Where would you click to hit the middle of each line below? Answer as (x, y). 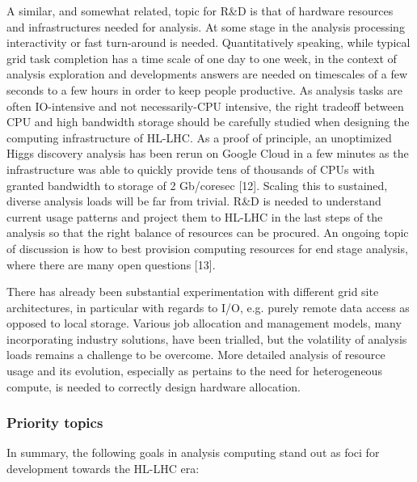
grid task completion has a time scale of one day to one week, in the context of (202, 58)
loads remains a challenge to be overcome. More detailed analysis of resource (196, 355)
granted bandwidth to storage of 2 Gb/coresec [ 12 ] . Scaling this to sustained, (197, 185)
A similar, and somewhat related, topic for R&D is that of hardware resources (200, 11)
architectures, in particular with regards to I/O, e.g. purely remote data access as (208, 307)
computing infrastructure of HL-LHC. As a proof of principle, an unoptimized (199, 137)
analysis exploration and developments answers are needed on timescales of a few (207, 74)
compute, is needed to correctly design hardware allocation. (154, 386)
